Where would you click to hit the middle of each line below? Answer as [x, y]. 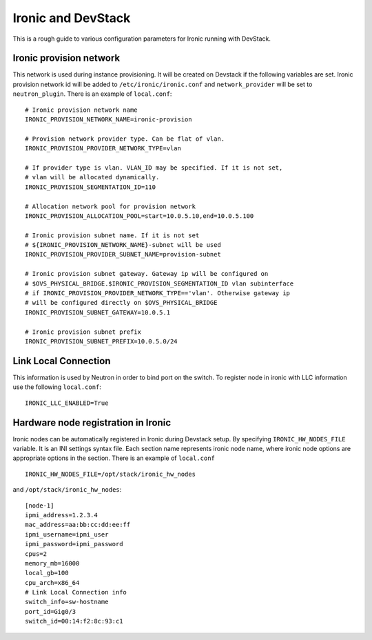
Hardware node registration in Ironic [92, 422]
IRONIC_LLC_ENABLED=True [67, 403]
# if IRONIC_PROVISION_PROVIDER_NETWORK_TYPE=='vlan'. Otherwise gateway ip [158, 293]
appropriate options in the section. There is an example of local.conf [114, 458]
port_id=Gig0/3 [51, 611]
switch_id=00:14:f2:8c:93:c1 [74, 621]
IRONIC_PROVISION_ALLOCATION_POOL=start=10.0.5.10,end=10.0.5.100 [139, 216]
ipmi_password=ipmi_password [74, 544]
